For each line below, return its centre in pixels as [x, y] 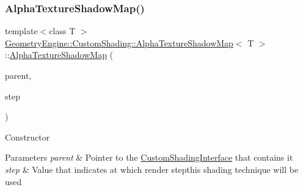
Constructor [27, 137]
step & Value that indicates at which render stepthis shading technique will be [152, 169]
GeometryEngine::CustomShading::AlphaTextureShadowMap [119, 42]
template [21, 31]
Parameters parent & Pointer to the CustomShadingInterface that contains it [149, 157]
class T [62, 31]
